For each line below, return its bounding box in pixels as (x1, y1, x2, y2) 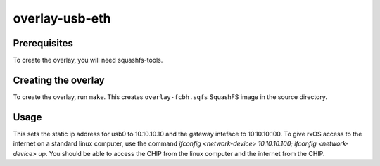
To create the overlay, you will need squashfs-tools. (13, 56, 163, 65)
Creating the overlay (13, 74, 105, 86)
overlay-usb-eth (13, 11, 111, 26)
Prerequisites (13, 37, 73, 49)
